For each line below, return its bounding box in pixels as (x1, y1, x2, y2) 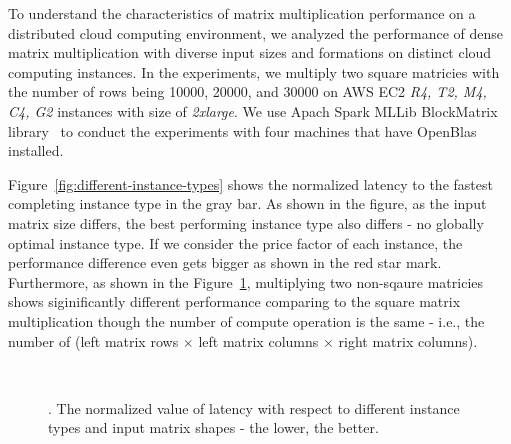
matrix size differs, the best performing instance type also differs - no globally (8, 212, 484, 233)
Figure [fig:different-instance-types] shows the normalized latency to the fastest (8, 173, 493, 194)
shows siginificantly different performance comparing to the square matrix (8, 291, 461, 312)
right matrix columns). (338, 330, 478, 351)
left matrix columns (198, 330, 319, 351)
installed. (8, 140, 64, 161)
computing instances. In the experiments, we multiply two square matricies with (8, 61, 500, 82)
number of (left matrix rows (8, 330, 179, 351)
